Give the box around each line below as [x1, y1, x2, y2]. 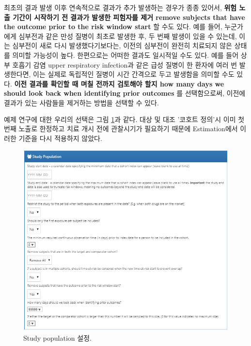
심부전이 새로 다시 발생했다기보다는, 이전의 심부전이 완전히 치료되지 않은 [12, 40, 232, 51]
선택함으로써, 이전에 [185, 88, 246, 98]
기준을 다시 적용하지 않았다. [18, 133, 102, 143]
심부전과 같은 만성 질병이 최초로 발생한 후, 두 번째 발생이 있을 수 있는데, [18, 31, 237, 41]
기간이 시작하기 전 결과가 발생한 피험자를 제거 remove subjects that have [13, 12, 245, 22]
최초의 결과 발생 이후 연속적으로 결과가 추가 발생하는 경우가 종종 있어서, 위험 [4, 2, 237, 12]
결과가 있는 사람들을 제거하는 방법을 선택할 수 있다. [4, 97, 159, 107]
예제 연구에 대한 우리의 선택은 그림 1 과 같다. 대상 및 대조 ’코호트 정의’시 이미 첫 [4, 114, 245, 124]
